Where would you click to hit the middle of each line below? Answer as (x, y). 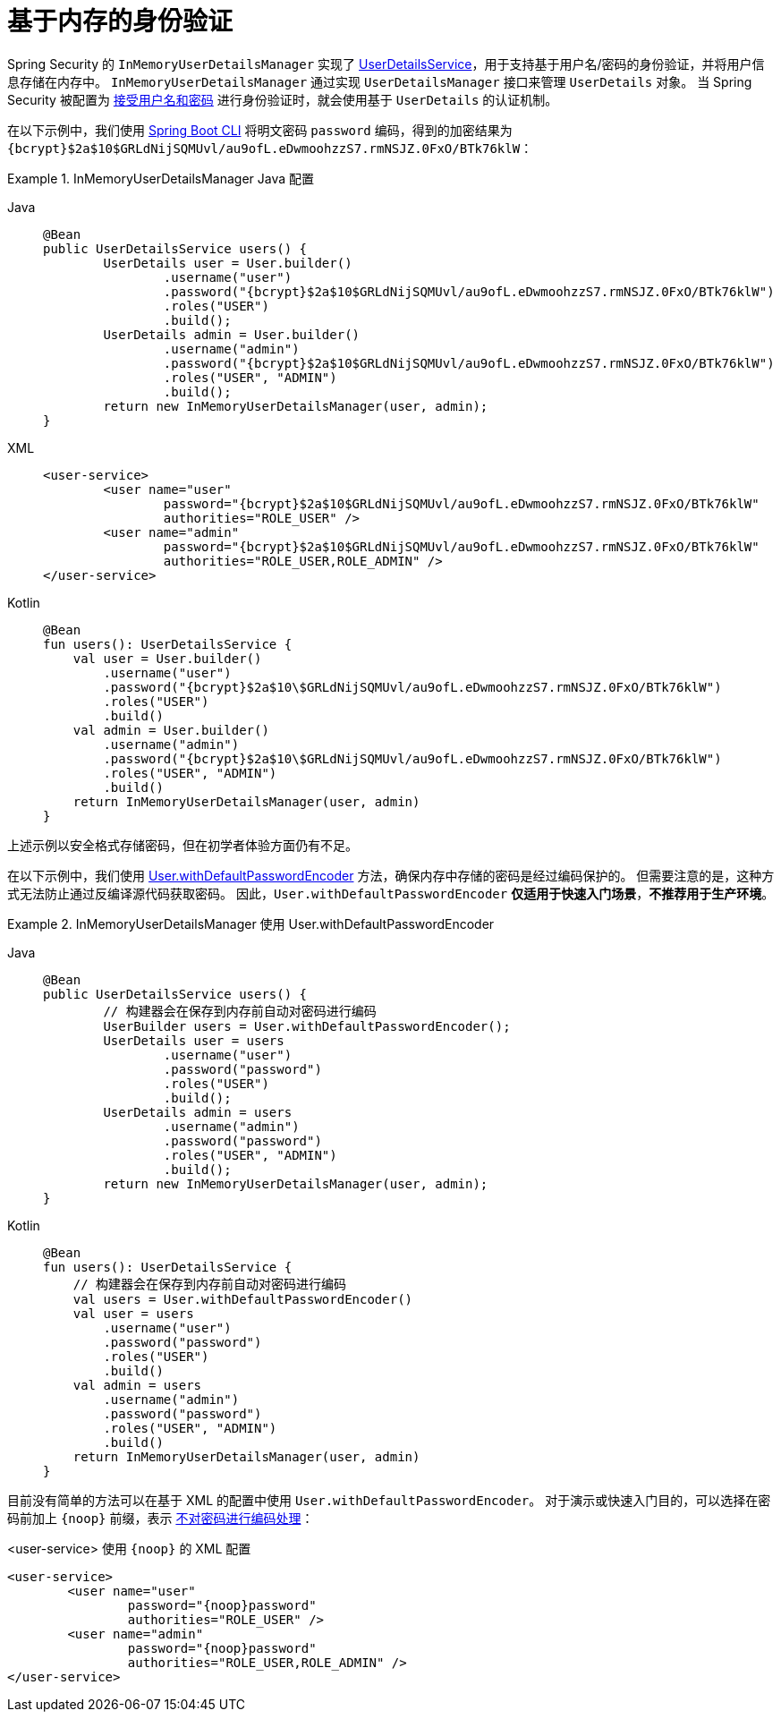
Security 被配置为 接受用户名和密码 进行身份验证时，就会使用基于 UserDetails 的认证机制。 (283, 99)
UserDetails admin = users (198, 1112)
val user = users (133, 1313)
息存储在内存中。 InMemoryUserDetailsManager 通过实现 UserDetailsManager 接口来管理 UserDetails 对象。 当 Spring (380, 81)
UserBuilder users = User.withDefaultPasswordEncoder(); (307, 1026)
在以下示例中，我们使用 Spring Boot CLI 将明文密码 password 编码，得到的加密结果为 (260, 130)
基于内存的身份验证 (120, 21)
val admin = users (137, 1385)
